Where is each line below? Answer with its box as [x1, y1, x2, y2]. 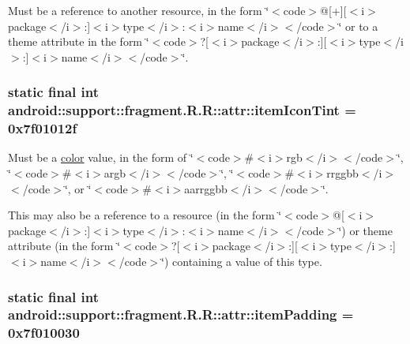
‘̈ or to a [338, 17, 378, 34]
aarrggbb [184, 180, 228, 196]
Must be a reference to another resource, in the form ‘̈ [8, 2, 269, 18]
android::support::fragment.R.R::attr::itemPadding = [8, 305, 354, 324]
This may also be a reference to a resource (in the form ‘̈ [8, 207, 282, 223]
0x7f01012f [8, 118, 77, 138]
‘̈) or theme [338, 222, 393, 238]
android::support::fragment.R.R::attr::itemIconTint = [8, 100, 356, 120]
